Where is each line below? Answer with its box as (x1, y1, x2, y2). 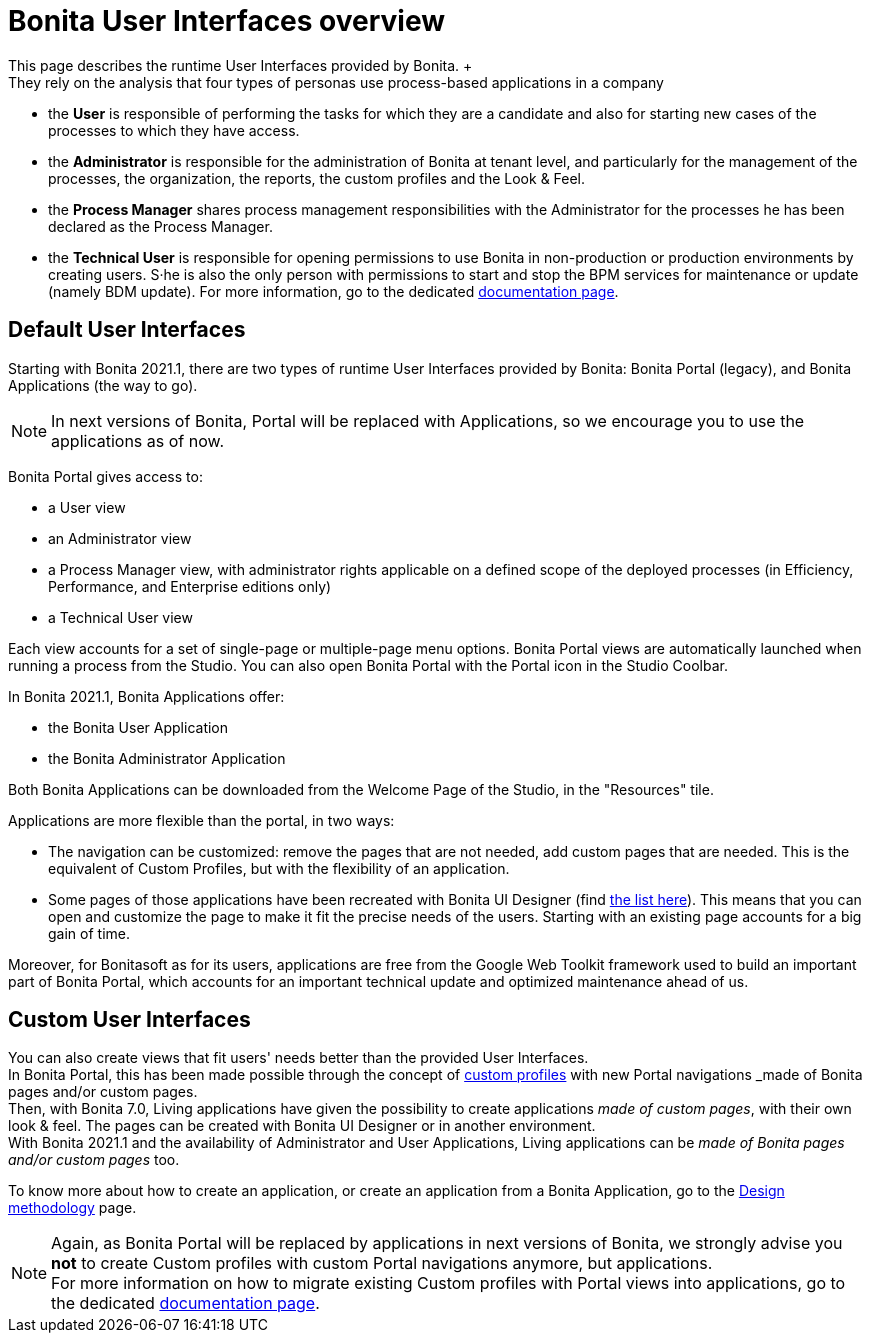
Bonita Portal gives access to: (8, 467, 203, 485)
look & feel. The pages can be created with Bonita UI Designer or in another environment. (8, 1117, 596, 1135)
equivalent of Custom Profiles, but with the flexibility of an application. (48, 859, 510, 877)
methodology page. (8, 1199, 137, 1217)
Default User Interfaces (8, 317, 246, 343)
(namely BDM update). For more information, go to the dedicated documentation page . (48, 282, 619, 300)
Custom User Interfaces (8, 1007, 251, 1033)
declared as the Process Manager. (48, 217, 273, 235)
